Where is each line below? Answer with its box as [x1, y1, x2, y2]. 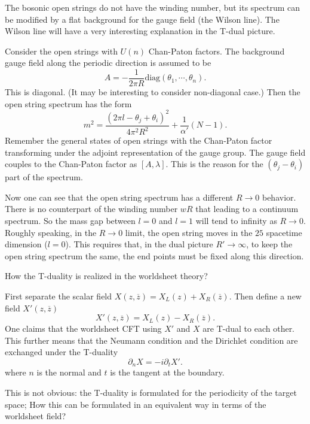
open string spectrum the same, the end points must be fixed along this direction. [5, 249, 304, 262]
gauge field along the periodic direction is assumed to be [5, 56, 211, 69]
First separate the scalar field [5, 290, 112, 302]
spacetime [266, 226, 302, 238]
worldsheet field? [5, 410, 66, 422]
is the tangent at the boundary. [110, 366, 225, 378]
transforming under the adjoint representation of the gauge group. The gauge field [5, 146, 306, 158]
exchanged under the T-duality [5, 346, 118, 358]
